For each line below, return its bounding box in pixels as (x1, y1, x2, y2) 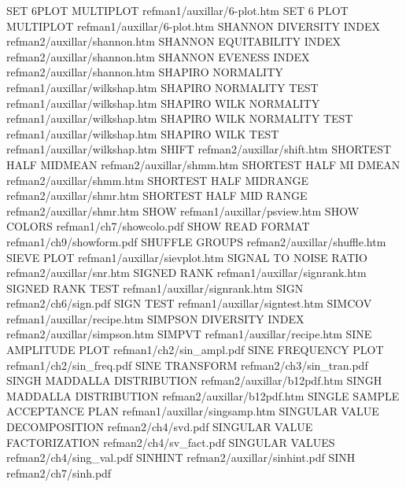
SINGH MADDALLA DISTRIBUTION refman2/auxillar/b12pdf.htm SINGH (6, 372, 382, 389)
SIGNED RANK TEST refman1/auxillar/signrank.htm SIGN (6, 279, 304, 296)
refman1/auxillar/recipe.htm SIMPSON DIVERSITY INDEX (6, 310, 304, 327)
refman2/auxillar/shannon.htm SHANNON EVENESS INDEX (6, 48, 310, 65)
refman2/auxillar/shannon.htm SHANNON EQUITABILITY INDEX (6, 33, 341, 50)
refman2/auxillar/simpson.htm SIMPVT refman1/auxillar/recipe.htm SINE (6, 326, 372, 342)
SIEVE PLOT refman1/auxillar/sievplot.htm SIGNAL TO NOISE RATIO (6, 249, 368, 265)
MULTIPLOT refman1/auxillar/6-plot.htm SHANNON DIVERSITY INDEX (6, 17, 380, 34)
